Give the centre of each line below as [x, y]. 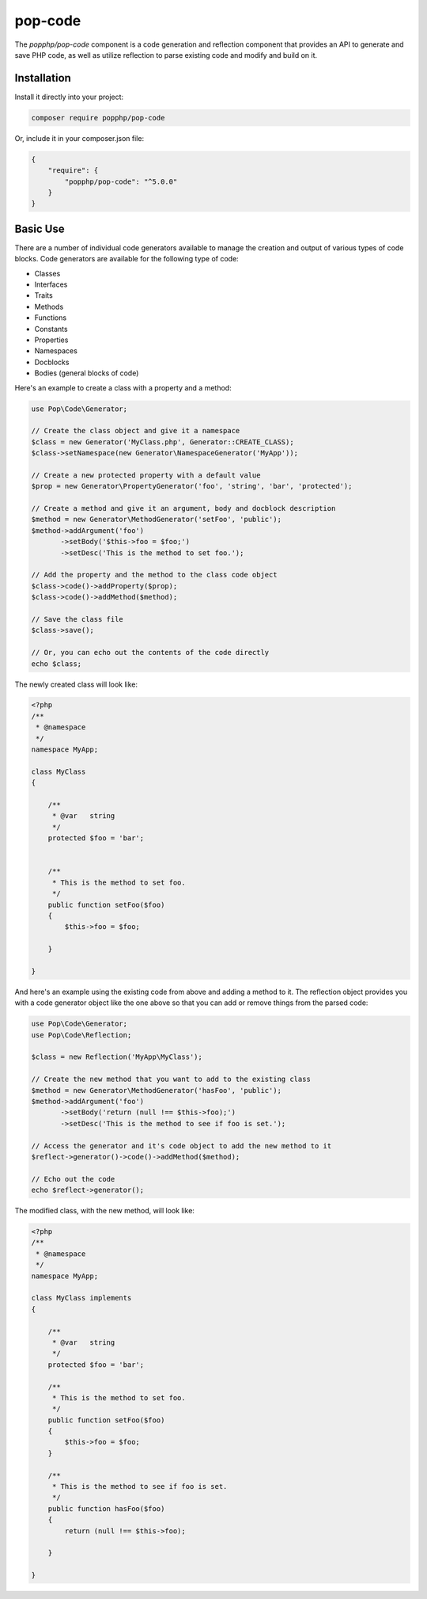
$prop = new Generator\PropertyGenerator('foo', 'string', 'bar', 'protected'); [192, 486]
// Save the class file [77, 619]
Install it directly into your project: [69, 97]
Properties [51, 340]
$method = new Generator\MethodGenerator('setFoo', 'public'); [157, 520]
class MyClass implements [81, 1298]
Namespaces [56, 351]
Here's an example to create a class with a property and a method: [123, 387]
